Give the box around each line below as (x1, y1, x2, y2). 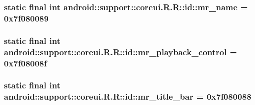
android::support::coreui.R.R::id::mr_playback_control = (4, 45, 237, 58)
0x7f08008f (4, 57, 47, 69)
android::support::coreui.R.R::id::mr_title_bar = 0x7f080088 (4, 90, 252, 103)
